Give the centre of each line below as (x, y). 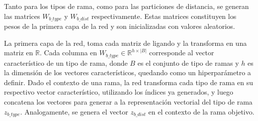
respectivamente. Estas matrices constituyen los (164, 16)
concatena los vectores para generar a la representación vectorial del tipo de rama (128, 102)
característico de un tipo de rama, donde (66, 62)
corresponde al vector (182, 53)
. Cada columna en (68, 53)
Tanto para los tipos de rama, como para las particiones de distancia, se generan (127, 6)
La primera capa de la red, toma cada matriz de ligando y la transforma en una (126, 43)
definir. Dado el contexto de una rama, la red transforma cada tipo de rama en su (129, 82)
